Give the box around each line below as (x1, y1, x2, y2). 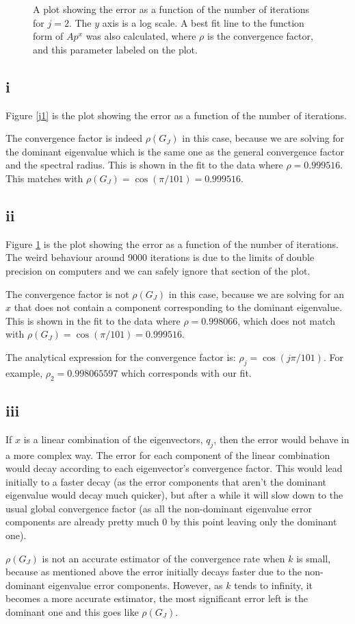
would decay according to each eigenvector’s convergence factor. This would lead (5, 461, 343, 475)
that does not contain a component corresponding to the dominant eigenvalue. (14, 300, 343, 314)
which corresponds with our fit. (120, 365, 252, 379)
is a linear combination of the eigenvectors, (23, 432, 203, 446)
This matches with (5, 171, 83, 185)
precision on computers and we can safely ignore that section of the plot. (5, 263, 311, 277)
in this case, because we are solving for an (168, 286, 345, 301)
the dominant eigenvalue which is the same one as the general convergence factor (5, 144, 344, 158)
